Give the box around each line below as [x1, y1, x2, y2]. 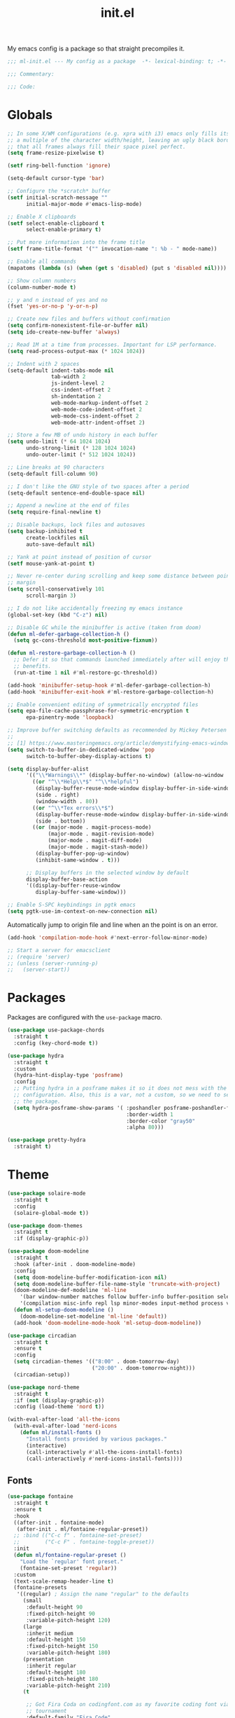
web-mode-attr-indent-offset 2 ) [51, 419, 145, 426]
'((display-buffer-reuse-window [25, 882, 120, 889]
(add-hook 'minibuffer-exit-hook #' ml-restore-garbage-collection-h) [7, 688, 215, 695]
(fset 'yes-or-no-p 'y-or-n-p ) [7, 303, 99, 310]
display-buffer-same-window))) [35, 888, 127, 896]
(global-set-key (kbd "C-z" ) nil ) [7, 611, 108, 618]
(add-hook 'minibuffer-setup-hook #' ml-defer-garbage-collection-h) [7, 682, 211, 689]
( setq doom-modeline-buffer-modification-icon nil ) [13, 1274, 168, 1281]
